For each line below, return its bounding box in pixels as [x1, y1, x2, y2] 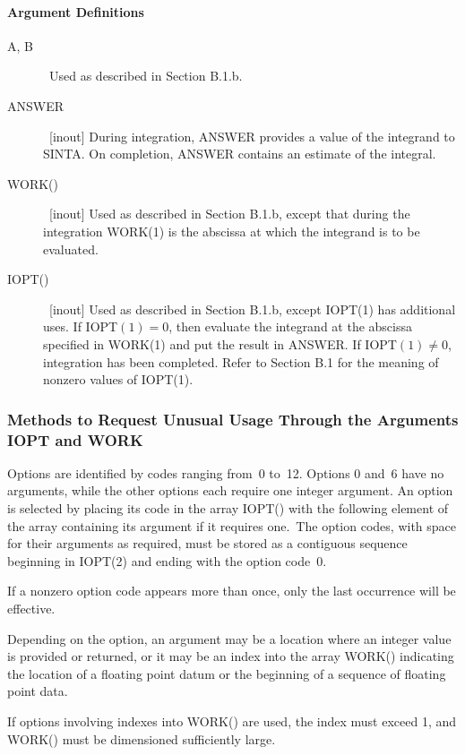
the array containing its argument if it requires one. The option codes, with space [7, 516, 457, 535]
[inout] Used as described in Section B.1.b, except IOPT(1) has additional [48, 299, 456, 318]
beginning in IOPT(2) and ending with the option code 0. [7, 551, 327, 570]
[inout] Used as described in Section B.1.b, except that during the [48, 204, 410, 223]
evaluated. [43, 239, 99, 258]
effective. [7, 599, 56, 617]
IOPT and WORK [7, 428, 143, 450]
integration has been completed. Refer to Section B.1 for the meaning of [43, 352, 439, 371]
